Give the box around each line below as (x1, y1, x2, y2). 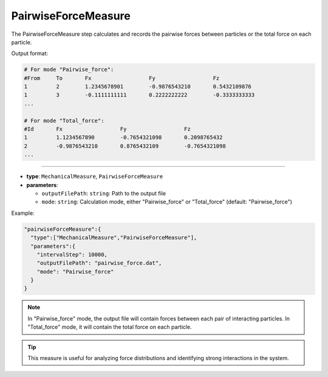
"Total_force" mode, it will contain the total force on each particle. (27, 324, 192, 331)
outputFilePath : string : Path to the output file (41, 189, 166, 197)
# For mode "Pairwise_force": (24, 66, 114, 73)
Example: (11, 209, 35, 217)
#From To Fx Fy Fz (24, 75, 220, 81)
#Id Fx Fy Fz (24, 126, 191, 133)
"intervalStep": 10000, (36, 251, 108, 258)
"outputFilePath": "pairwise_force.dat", (36, 260, 162, 267)
